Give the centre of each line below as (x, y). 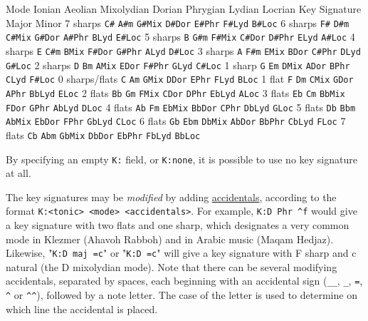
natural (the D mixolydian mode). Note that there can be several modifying (172, 266)
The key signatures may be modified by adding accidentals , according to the (171, 197)
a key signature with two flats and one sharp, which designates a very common (178, 225)
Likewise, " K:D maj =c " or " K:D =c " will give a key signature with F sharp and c (181, 253)
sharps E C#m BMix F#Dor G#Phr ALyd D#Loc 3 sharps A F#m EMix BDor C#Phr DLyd (183, 50)
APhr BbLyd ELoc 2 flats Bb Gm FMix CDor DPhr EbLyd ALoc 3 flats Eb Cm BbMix (175, 92)
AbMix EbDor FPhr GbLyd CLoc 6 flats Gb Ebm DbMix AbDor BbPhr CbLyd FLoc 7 (176, 121)
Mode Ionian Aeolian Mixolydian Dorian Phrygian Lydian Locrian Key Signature (184, 9)
